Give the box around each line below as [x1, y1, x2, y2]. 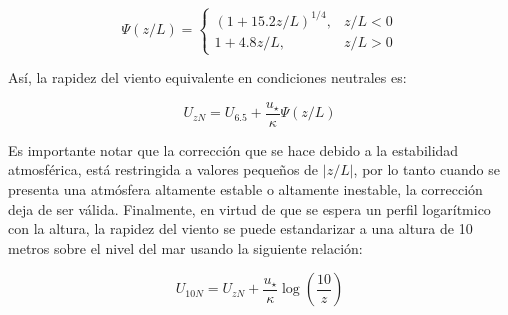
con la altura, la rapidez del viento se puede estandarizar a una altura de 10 [8, 218, 473, 239]
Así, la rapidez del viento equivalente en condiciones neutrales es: [8, 67, 407, 88]
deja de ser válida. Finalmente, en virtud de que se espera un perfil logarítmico [8, 198, 491, 219]
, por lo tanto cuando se [353, 159, 500, 180]
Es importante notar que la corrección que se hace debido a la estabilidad [8, 139, 459, 160]
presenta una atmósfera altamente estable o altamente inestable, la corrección [8, 178, 483, 199]
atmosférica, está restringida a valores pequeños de [8, 159, 319, 180]
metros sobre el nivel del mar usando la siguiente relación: [8, 237, 363, 258]
